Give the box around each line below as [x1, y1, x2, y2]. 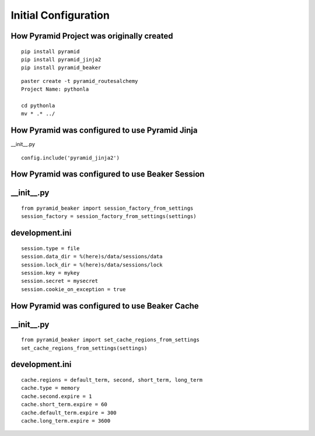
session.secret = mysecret [21, 278, 99, 285]
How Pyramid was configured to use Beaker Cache [10, 301, 199, 311]
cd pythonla [21, 102, 55, 109]
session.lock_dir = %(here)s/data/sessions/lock [21, 261, 163, 268]
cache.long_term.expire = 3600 [21, 417, 111, 424]
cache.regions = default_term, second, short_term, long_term [21, 376, 203, 383]
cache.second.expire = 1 [21, 393, 92, 400]
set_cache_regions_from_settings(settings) [21, 345, 148, 351]
